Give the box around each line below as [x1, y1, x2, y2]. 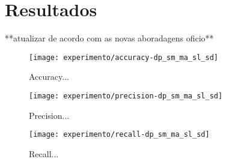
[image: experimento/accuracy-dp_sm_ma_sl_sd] [29, 53, 218, 62]
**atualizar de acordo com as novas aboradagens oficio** [5, 32, 214, 44]
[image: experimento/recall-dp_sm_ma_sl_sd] [29, 130, 210, 139]
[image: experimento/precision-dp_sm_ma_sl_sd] [29, 91, 223, 100]
